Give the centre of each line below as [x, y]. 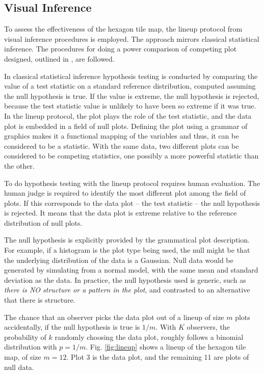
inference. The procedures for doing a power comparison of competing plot [121, 49]
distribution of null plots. [43, 222]
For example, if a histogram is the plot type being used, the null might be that [127, 250]
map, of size [23, 357]
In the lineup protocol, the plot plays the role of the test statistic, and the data [128, 115]
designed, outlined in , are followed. [59, 58]
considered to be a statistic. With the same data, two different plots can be [122, 145]
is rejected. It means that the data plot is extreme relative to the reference [121, 213]
